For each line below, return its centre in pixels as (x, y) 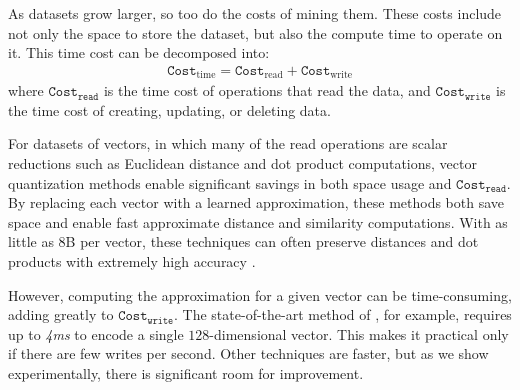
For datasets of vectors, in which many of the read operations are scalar (228, 143)
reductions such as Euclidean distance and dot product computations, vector (242, 163)
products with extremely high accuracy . (132, 261)
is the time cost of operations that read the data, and (267, 90)
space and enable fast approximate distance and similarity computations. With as (258, 221)
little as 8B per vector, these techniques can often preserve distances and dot (243, 241)
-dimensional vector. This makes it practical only (359, 333)
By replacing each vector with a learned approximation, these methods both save (256, 202)
